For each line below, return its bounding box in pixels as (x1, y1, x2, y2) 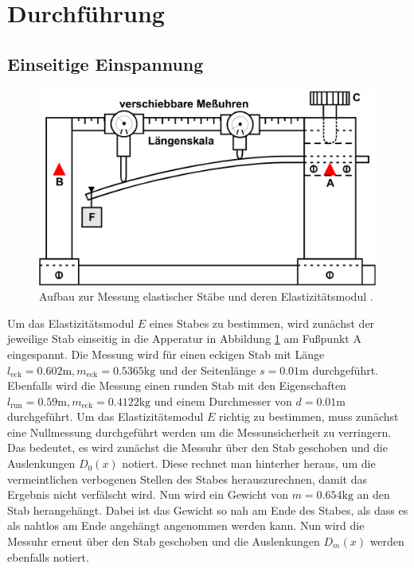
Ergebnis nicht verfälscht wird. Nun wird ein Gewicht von (7, 486, 288, 503)
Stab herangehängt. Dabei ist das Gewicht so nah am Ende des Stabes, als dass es (7, 501, 408, 518)
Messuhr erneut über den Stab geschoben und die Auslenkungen (7, 533, 320, 550)
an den (357, 486, 390, 503)
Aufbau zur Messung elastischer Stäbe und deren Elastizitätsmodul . (39, 288, 373, 305)
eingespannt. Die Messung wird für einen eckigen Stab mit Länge (7, 345, 325, 362)
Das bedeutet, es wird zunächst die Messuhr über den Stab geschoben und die (7, 439, 388, 456)
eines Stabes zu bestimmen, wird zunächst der (149, 314, 375, 331)
